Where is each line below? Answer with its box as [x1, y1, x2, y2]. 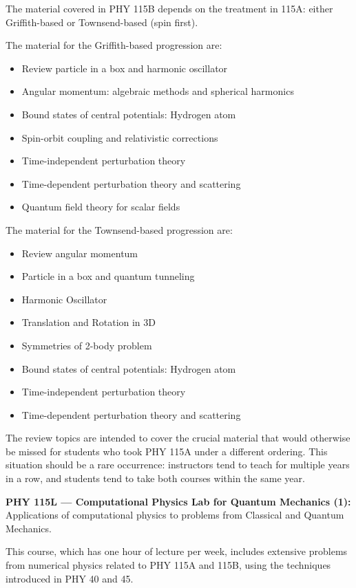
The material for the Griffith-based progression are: [6, 38, 222, 52]
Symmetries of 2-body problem [21, 338, 152, 352]
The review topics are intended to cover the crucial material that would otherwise [6, 431, 350, 445]
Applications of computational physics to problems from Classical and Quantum [6, 508, 344, 522]
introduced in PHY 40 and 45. [6, 571, 134, 585]
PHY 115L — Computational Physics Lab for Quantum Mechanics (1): [6, 494, 351, 508]
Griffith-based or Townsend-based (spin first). [6, 14, 198, 29]
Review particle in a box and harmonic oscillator [21, 61, 228, 75]
